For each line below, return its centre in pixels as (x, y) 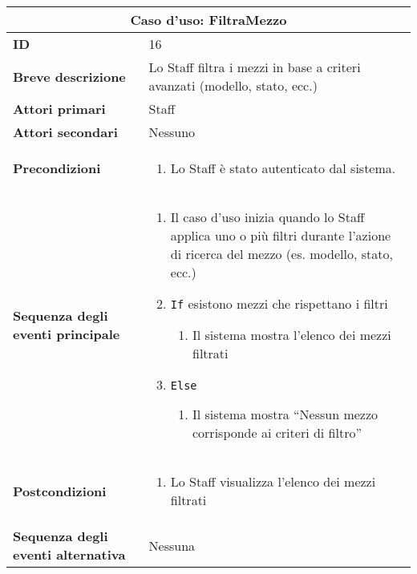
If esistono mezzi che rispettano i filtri (279, 303)
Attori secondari (65, 132)
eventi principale (67, 334)
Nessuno (172, 132)
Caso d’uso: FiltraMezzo (208, 20)
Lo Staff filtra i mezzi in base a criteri (255, 67)
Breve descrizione (69, 76)
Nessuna (172, 545)
